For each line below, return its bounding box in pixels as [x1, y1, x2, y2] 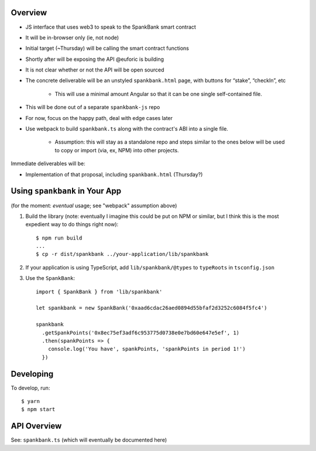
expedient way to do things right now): [25, 221, 119, 228]
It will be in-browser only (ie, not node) [25, 34, 119, 41]
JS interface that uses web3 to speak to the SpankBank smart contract [25, 23, 196, 30]
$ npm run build [36, 234, 83, 241]
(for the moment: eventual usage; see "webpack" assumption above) [11, 202, 177, 209]
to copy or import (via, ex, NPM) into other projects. [54, 146, 179, 153]
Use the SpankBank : [25, 275, 75, 282]
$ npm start [21, 406, 56, 413]
